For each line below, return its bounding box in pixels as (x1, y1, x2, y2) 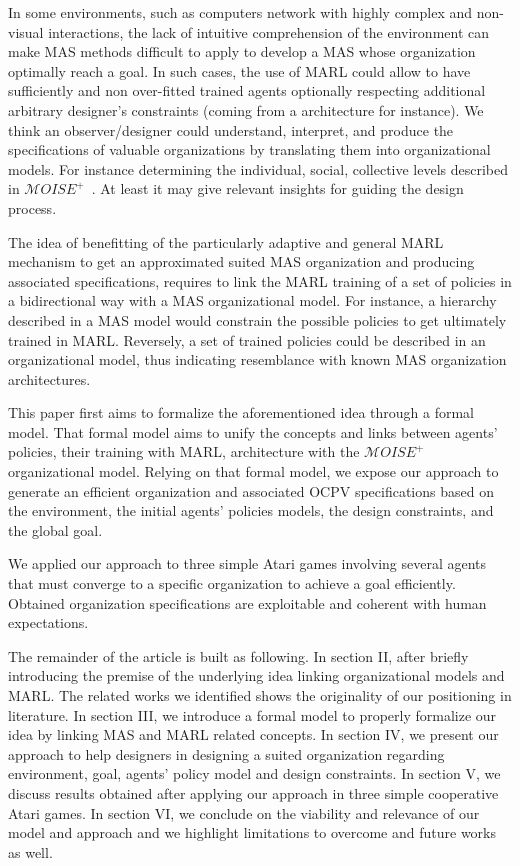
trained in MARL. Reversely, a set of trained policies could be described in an (8, 329, 486, 350)
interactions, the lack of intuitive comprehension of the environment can (48, 21, 490, 42)
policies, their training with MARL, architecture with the (8, 441, 360, 462)
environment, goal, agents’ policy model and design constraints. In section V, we (8, 763, 501, 784)
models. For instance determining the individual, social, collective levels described (8, 158, 509, 179)
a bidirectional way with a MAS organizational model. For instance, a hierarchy (8, 290, 497, 311)
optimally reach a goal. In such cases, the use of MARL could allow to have (8, 60, 471, 81)
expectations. (8, 612, 89, 633)
